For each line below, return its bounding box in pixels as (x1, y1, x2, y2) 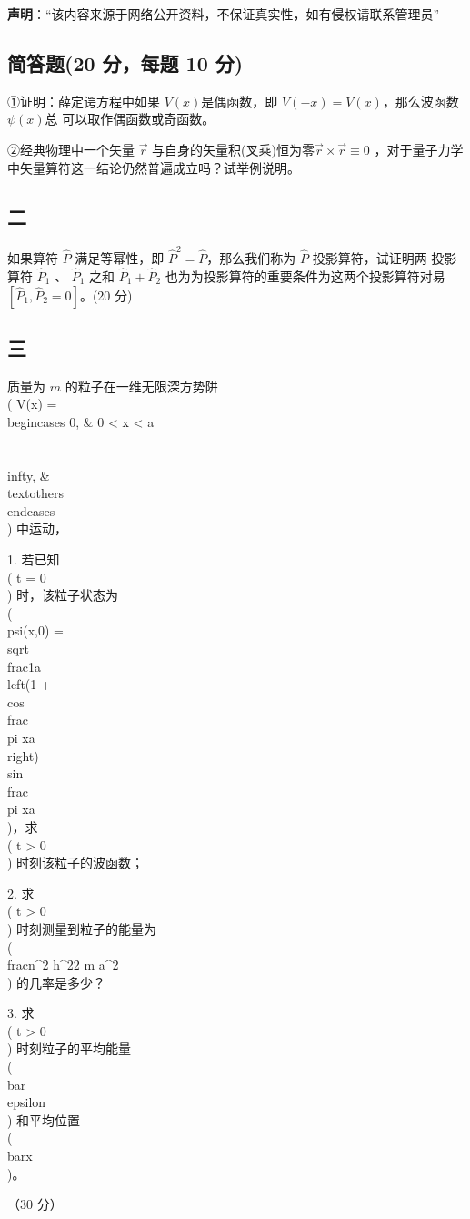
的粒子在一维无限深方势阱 (65, 376, 218, 395)
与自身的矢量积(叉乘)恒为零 (152, 139, 315, 158)
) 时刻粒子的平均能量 (7, 1039, 132, 1058)
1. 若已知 (7, 550, 60, 569)
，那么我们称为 (206, 249, 296, 268)
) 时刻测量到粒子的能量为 (7, 919, 157, 938)
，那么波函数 (382, 91, 459, 110)
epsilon (7, 1092, 46, 1112)
